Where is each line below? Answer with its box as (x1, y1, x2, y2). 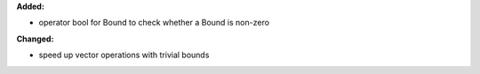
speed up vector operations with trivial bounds (38, 49, 210, 61)
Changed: (16, 33, 54, 44)
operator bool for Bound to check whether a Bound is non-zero (38, 18, 270, 28)
